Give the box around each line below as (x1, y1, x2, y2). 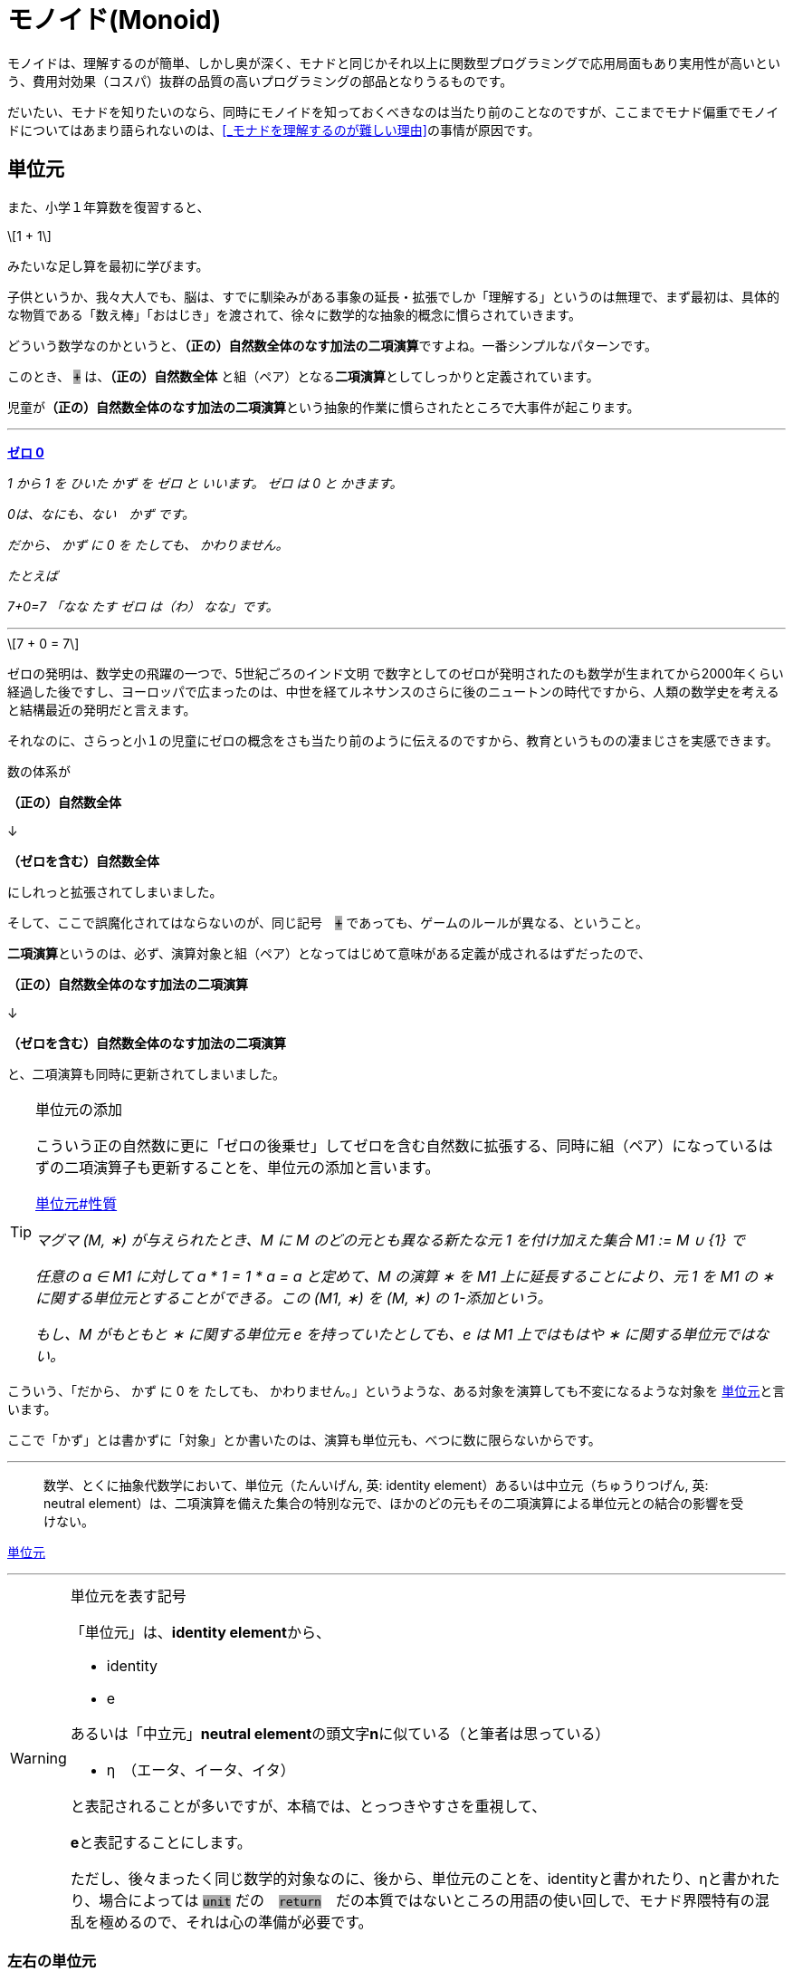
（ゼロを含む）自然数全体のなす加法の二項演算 (7, 1034, 286, 1051)
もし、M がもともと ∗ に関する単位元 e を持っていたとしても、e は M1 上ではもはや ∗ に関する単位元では (35, 1324, 755, 1343)
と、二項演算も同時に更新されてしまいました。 (7, 1065, 286, 1082)
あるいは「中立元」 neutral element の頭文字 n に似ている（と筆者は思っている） (70, 1724, 610, 1743)
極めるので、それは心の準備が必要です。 (99, 1912, 373, 1931)
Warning (10, 1748, 67, 1767)
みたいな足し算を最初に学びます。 (7, 257, 209, 274)
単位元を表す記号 (70, 1586, 186, 1605)
